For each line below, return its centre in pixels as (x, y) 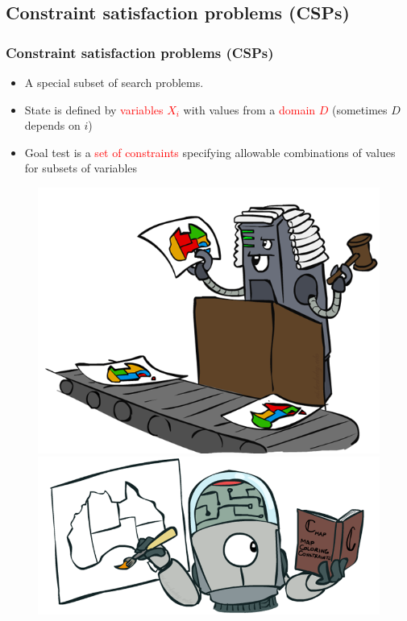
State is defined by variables (94, 109)
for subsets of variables (81, 168)
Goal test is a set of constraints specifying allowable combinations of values (210, 152)
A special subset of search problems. (114, 82)
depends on (52, 125)
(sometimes (359, 109)
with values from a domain (249, 109)
